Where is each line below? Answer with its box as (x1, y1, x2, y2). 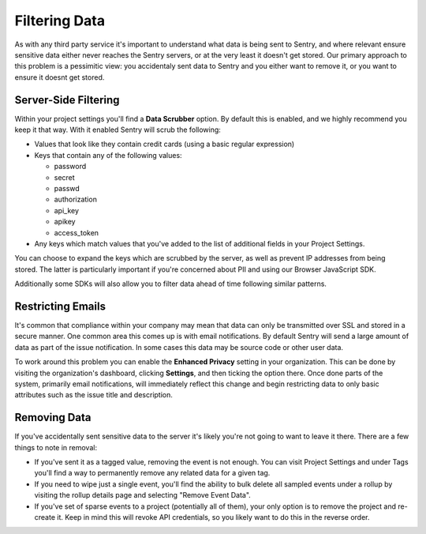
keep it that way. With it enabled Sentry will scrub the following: (14, 125, 221, 134)
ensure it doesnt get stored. (14, 72, 105, 82)
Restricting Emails (14, 299, 106, 313)
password (54, 162, 87, 171)
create (34, 512, 55, 521)
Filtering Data (14, 12, 106, 29)
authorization (54, 194, 98, 205)
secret (54, 172, 75, 182)
